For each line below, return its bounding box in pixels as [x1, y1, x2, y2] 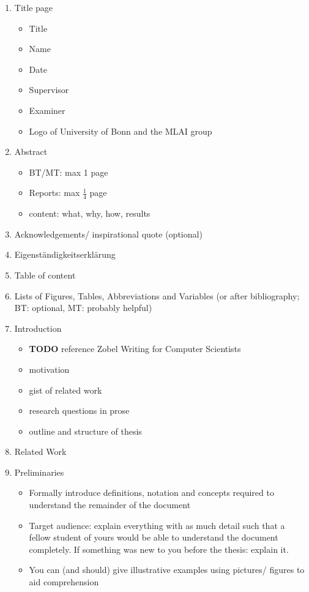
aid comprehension [29, 575, 99, 588]
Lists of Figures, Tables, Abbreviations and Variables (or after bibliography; [14, 289, 300, 302]
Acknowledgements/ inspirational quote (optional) [14, 227, 203, 240]
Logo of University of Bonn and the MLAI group [29, 124, 212, 137]
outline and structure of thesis [29, 424, 142, 437]
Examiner [29, 103, 65, 116]
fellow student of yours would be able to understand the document [29, 531, 278, 544]
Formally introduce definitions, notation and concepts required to [29, 486, 274, 499]
